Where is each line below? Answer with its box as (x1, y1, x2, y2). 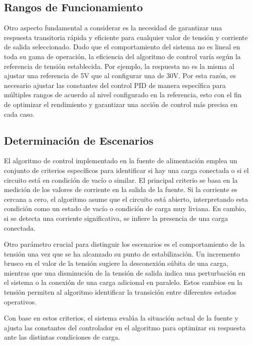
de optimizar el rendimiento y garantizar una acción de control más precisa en (4, 99, 237, 109)
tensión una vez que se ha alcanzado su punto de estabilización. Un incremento (4, 248, 240, 259)
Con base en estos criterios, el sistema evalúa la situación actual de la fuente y (4, 313, 238, 323)
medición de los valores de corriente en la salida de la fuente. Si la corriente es (4, 184, 237, 194)
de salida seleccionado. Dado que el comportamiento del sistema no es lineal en (4, 42, 240, 52)
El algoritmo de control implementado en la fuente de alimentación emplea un (4, 155, 237, 166)
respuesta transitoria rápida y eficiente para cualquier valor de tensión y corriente (4, 32, 248, 42)
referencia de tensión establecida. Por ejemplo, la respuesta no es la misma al (4, 61, 234, 71)
